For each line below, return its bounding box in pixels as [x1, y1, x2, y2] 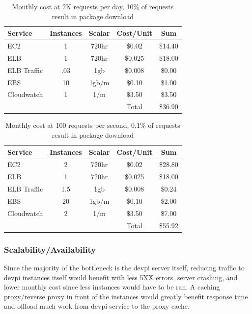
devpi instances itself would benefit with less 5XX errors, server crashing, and [4, 272, 238, 282]
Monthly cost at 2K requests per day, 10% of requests [12, 1, 174, 11]
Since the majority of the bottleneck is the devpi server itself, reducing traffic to [4, 262, 245, 272]
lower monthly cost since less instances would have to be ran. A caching [4, 282, 220, 292]
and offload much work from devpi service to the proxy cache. [4, 301, 190, 311]
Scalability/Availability [4, 243, 96, 255]
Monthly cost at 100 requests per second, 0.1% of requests [5, 120, 180, 130]
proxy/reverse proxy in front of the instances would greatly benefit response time [4, 291, 248, 301]
